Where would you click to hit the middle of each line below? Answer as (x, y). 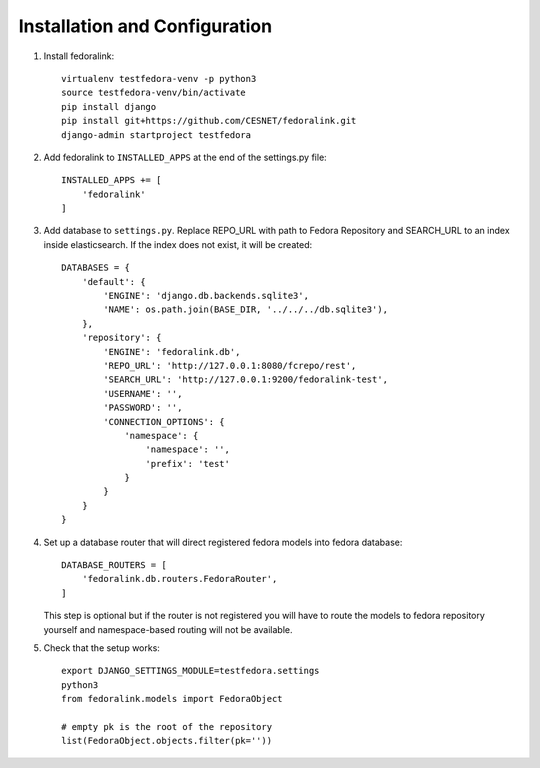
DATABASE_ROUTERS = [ (114, 565)
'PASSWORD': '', (143, 408)
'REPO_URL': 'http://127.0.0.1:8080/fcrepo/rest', (230, 365)
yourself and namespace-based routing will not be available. (168, 629)
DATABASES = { (95, 268)
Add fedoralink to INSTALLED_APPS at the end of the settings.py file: (185, 157)
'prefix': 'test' (187, 463)
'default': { (113, 281)
